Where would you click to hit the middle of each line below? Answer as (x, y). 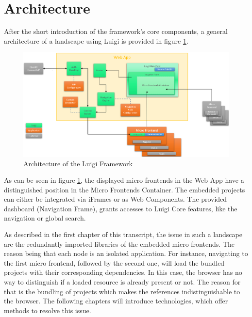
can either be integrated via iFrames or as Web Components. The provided (116, 199)
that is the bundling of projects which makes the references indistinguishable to (122, 291)
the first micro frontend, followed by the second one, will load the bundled (114, 262)
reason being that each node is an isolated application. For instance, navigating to (126, 253)
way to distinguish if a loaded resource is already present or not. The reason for (122, 281)
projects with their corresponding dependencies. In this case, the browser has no (123, 272)
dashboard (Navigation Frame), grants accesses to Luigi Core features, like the (121, 208)
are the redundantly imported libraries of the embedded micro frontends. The (119, 244)
